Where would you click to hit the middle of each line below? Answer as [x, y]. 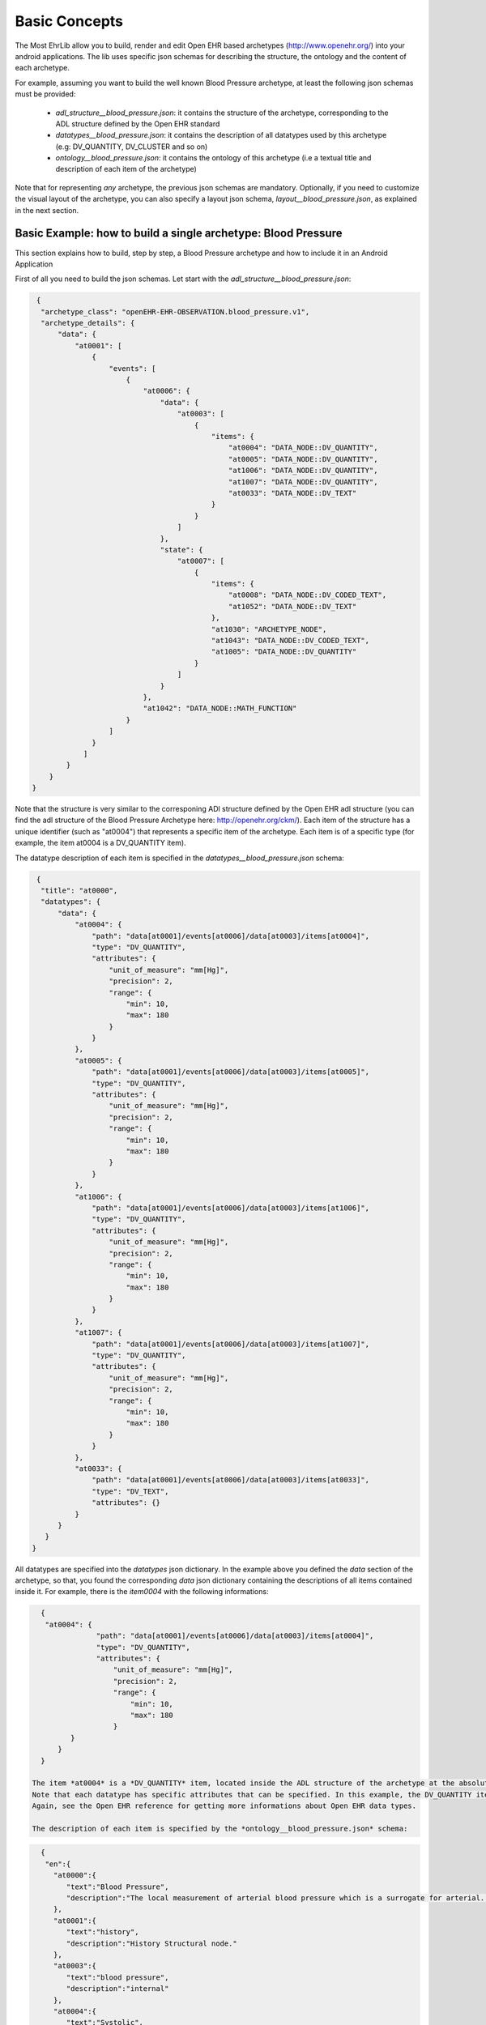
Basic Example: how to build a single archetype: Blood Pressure [179, 234]
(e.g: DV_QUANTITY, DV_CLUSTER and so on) [132, 147]
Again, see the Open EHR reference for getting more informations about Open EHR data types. [224, 1806]
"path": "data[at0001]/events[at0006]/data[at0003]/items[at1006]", [231, 1208]
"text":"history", [102, 1932]
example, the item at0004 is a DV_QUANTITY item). [100, 843]
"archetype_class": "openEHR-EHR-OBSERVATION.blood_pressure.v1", [175, 311]
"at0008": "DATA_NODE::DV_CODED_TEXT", [307, 595]
